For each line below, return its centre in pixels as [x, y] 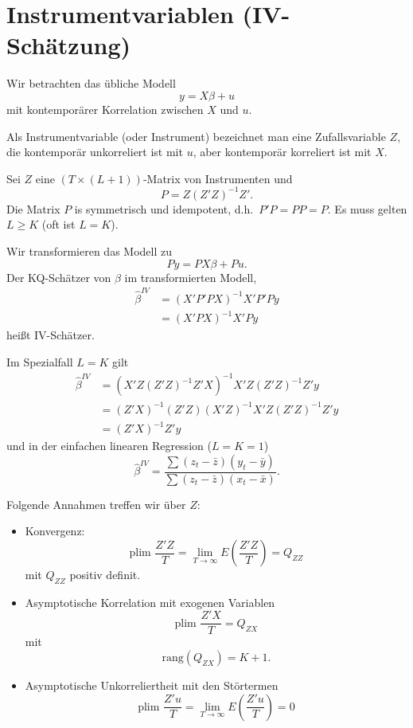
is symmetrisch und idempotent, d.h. [164, 208]
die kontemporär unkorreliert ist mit [95, 152]
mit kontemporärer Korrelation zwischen [105, 109]
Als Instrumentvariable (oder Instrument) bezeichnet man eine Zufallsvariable [196, 136]
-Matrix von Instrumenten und [218, 178]
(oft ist [58, 224]
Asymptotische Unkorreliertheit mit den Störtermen [152, 685]
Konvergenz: [55, 531]
